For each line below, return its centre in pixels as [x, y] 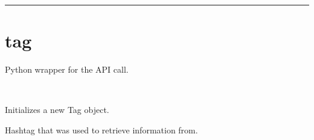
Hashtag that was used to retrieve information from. [101, 129]
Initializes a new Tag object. [57, 110]
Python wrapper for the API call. [67, 69]
